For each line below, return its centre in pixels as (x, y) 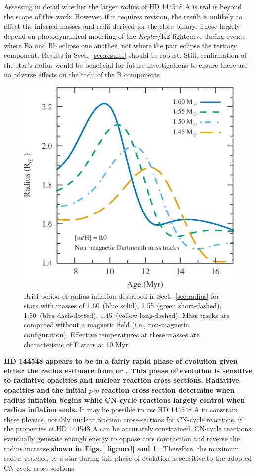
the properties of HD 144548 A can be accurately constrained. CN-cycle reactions (128, 429)
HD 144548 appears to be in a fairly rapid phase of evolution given (121, 361)
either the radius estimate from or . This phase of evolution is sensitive (128, 370)
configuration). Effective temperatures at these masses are (112, 334)
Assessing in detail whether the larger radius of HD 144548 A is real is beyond (123, 6)
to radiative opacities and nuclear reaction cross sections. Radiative (122, 380)
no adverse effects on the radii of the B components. (83, 75)
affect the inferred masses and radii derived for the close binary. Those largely (122, 26)
